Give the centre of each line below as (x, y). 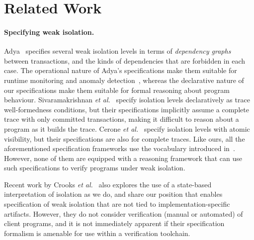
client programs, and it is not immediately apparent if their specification (114, 223)
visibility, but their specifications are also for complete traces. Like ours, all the (125, 138)
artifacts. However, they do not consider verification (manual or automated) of (124, 213)
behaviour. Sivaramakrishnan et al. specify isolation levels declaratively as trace (127, 100)
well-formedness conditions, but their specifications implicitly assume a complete (127, 109)
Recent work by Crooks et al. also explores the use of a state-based (108, 184)
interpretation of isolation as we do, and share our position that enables (113, 194)
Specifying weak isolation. (49, 32)
